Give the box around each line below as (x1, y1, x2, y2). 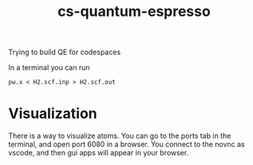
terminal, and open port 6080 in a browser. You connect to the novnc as (8, 139, 245, 149)
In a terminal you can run (8, 63, 90, 73)
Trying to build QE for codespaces (8, 47, 121, 57)
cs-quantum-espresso (57, 2, 211, 21)
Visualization (8, 104, 97, 123)
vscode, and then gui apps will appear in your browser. (8, 148, 189, 158)
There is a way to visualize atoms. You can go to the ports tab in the (8, 131, 231, 141)
